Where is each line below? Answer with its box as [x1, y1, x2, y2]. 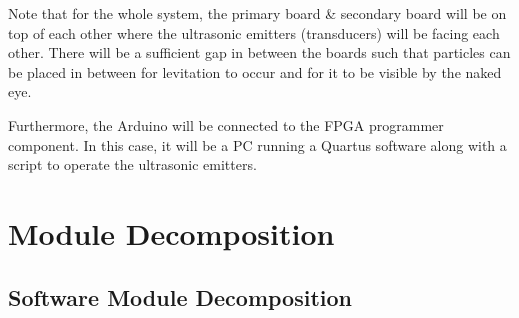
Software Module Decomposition [8, 281, 352, 312]
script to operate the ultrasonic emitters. [8, 154, 257, 175]
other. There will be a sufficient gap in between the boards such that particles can [8, 42, 511, 63]
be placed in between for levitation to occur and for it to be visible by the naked [8, 61, 502, 82]
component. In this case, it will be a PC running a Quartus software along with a [8, 134, 507, 155]
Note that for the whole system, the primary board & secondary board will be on [8, 3, 507, 23]
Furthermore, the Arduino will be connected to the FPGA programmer [8, 114, 444, 135]
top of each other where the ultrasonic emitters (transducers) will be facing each [8, 22, 500, 43]
